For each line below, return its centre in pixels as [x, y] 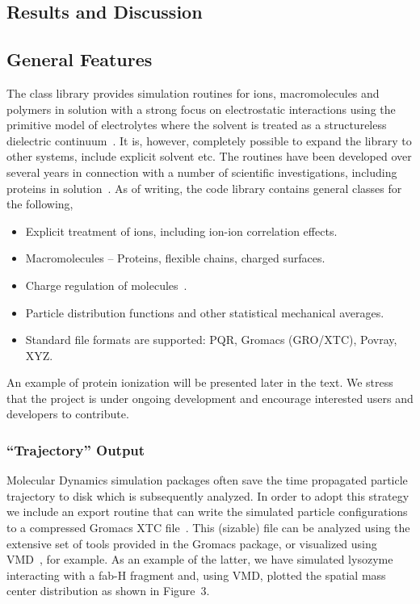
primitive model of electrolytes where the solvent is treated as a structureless [197, 125]
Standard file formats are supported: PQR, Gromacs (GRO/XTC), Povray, [211, 340]
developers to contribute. [68, 414]
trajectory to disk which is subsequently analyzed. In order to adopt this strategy [208, 495]
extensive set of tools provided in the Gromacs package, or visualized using [192, 543]
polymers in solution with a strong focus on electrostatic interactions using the [201, 109]
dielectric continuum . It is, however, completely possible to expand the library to [209, 140]
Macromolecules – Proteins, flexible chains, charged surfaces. [175, 258]
